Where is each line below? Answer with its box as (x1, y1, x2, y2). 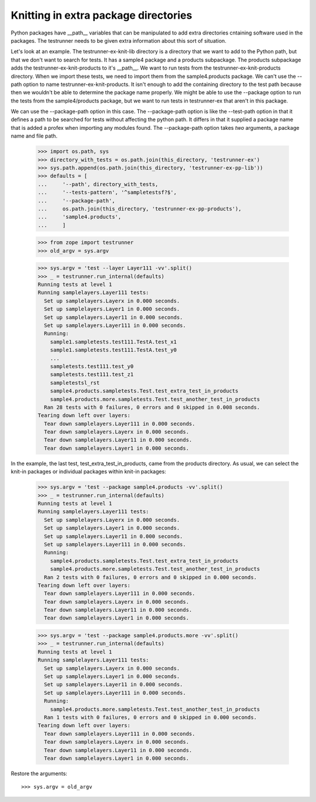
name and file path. (11, 132, 58, 140)
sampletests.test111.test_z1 (50, 371, 134, 378)
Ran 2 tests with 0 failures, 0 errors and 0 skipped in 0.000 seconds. (44, 574, 257, 580)
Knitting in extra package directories (11, 9, 193, 22)
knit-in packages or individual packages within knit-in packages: (11, 468, 166, 475)
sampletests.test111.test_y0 (50, 363, 134, 370)
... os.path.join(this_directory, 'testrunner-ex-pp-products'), (37, 205, 242, 212)
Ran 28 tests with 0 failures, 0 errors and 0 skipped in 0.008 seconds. (44, 404, 260, 411)
